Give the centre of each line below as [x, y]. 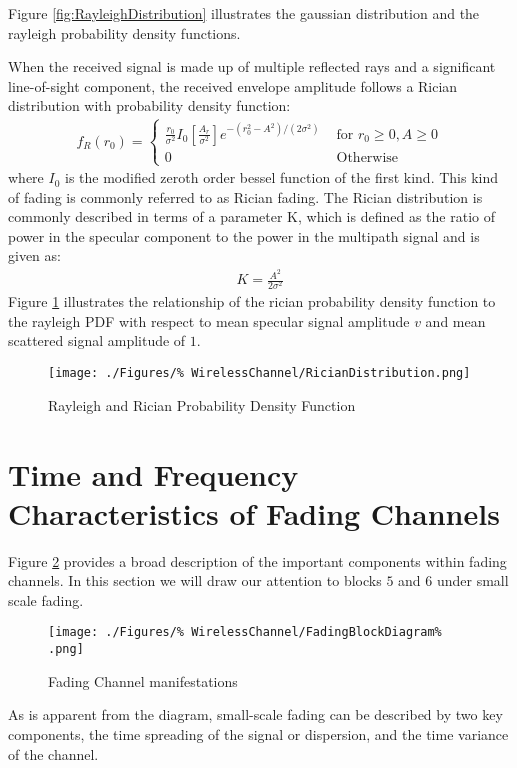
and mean [455, 320]
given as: [34, 255]
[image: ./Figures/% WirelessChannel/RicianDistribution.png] [259, 373]
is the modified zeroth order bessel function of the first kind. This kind [282, 177]
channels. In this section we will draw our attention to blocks [195, 580]
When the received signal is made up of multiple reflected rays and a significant [252, 66]
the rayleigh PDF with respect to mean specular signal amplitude [209, 320]
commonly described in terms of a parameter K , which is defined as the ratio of [251, 216]
